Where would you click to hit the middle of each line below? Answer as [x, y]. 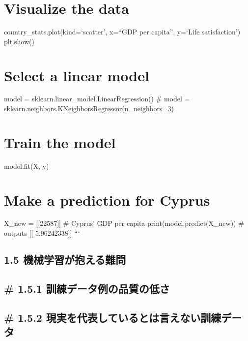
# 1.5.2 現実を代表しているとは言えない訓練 [113, 317]
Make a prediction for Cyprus [107, 200]
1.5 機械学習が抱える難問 [65, 260]
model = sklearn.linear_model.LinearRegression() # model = [97, 99]
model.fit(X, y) [27, 166]
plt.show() [19, 41]
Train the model [60, 142]
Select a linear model [77, 75]
